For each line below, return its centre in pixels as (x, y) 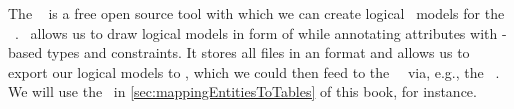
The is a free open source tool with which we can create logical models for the (256, 13)
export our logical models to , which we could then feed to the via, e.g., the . (254, 71)
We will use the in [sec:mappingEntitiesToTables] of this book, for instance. (242, 91)
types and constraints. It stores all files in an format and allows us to (258, 52)
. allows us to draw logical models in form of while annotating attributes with (256, 32)
